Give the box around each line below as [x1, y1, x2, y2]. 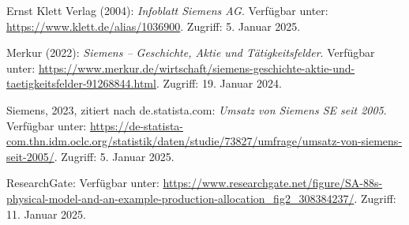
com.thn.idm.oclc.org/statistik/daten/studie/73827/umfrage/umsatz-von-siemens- [6, 133, 403, 149]
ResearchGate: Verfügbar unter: [6, 174, 159, 191]
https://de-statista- [89, 117, 183, 133]
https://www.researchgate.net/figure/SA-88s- [163, 174, 383, 191]
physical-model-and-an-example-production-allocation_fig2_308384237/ [6, 189, 355, 206]
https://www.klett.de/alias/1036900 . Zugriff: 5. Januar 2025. [6, 17, 301, 34]
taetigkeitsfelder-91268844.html [6, 75, 156, 92]
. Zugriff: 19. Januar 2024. [156, 75, 282, 92]
